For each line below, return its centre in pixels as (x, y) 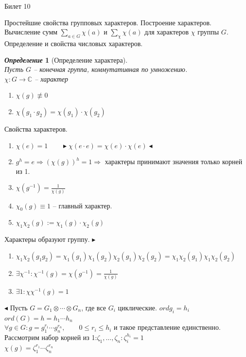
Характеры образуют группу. (47, 239)
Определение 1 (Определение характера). (66, 59)
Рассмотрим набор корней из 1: (51, 337)
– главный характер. (82, 205)
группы (208, 32)
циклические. (137, 307)
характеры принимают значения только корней (174, 161)
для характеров (167, 32)
